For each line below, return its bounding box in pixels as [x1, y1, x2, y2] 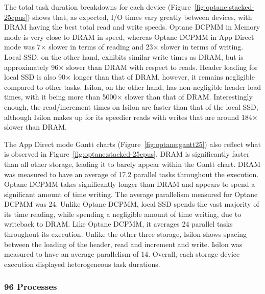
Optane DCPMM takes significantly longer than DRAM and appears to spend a [4, 179, 255, 189]
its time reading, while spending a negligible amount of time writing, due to [4, 208, 242, 219]
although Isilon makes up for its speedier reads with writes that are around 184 [4, 111, 252, 122]
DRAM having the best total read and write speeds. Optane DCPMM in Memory [4, 21, 260, 32]
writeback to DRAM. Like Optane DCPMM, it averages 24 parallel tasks [4, 218, 233, 229]
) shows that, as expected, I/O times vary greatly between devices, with [27, 11, 252, 22]
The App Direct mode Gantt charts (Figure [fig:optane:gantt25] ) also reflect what [4, 138, 261, 149]
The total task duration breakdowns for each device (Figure [4, 2, 191, 12]
